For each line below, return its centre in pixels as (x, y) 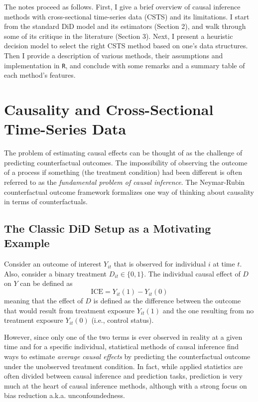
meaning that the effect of (44, 301)
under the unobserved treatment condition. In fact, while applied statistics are (124, 366)
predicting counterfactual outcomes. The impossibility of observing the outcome (126, 162)
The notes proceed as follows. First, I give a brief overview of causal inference (122, 6)
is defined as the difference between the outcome (167, 301)
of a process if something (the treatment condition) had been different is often (123, 172)
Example (27, 243)
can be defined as (46, 283)
